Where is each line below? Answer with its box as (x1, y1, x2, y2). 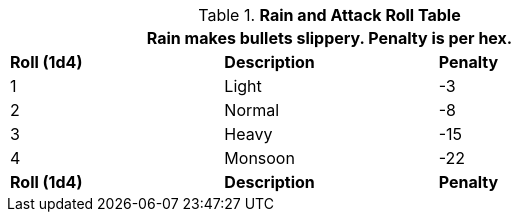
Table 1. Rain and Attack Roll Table (198, 5, 461, 25)
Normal (224, 100, 280, 120)
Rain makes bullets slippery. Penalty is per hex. (146, 28, 513, 48)
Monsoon (224, 148, 295, 168)
